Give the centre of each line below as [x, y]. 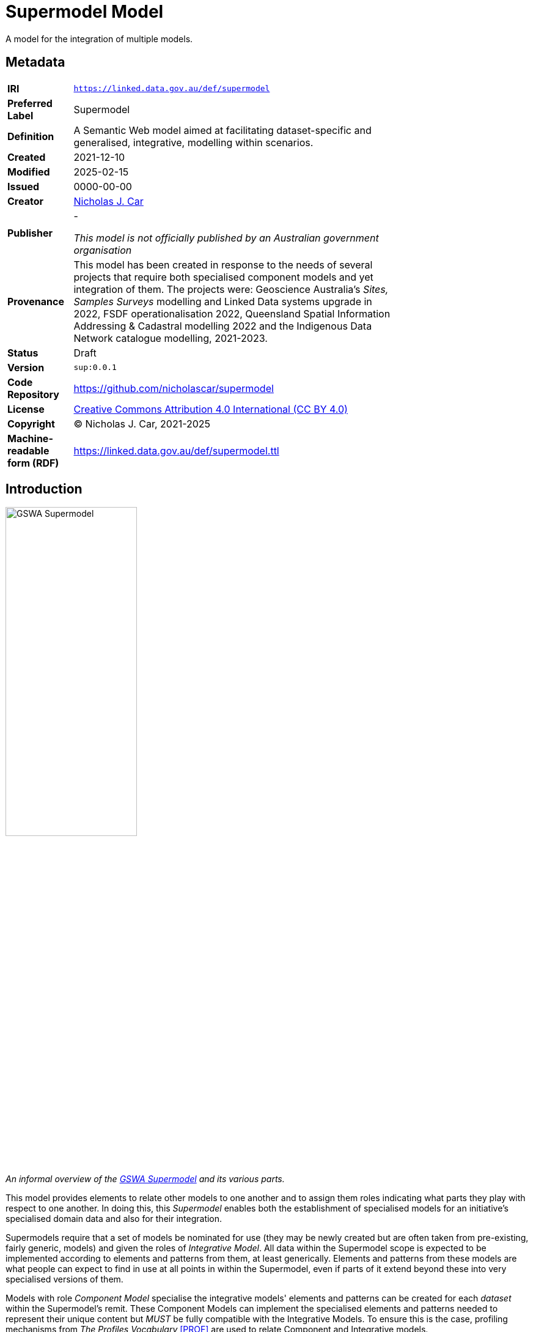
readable [28, 450]
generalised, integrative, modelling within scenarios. [193, 142]
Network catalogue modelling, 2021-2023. [171, 338]
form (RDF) [33, 463]
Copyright [31, 424]
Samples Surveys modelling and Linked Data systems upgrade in [223, 301]
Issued [23, 186]
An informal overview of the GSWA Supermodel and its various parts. [145, 1179]
